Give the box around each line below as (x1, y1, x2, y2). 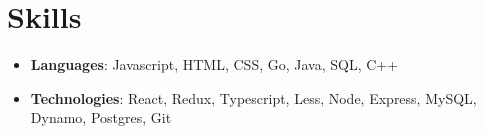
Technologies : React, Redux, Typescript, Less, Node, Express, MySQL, (30, 87, 477, 108)
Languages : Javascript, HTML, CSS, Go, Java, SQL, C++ (30, 54, 399, 75)
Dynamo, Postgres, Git (30, 107, 172, 128)
